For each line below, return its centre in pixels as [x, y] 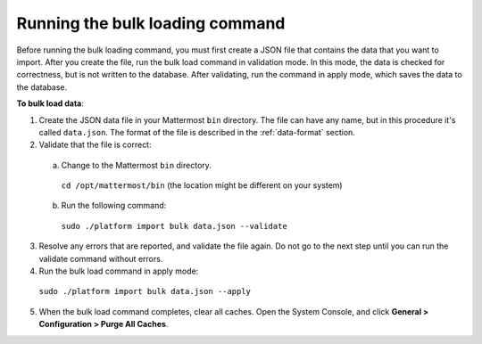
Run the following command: [114, 206]
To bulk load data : [50, 103]
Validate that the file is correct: [95, 145]
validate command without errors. [101, 258]
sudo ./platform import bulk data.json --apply [145, 291]
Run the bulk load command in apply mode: [119, 271]
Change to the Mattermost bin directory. [136, 165]
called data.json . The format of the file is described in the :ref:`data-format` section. [197, 132]
